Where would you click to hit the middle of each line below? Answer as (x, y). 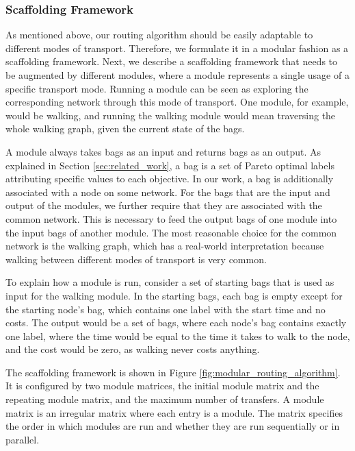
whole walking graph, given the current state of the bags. (125, 129)
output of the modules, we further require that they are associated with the (164, 205)
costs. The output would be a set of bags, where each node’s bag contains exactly (176, 322)
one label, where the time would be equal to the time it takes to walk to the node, (178, 336)
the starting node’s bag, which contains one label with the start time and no (166, 309)
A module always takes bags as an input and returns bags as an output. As (163, 151)
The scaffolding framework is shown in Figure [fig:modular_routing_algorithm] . (173, 372)
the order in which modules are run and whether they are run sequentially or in (173, 426)
